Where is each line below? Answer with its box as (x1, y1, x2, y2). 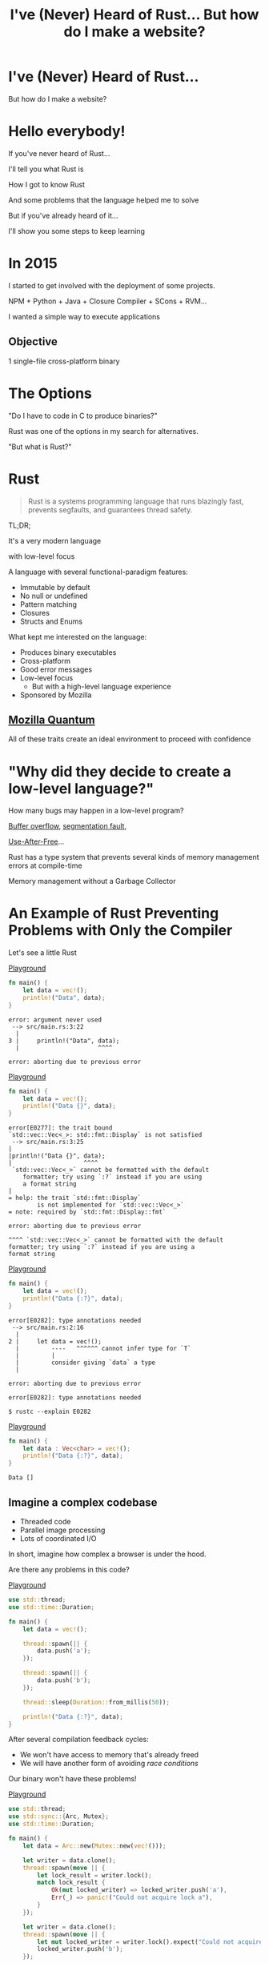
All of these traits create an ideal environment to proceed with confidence (8, 734, 251, 744)
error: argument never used (8, 1015, 102, 1024)
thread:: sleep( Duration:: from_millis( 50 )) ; (22, 1698, 171, 1706)
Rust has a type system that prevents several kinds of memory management (8, 853, 259, 862)
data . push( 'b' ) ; (37, 1676, 91, 1684)
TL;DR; (8, 520, 31, 530)
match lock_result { (37, 1879, 106, 1887)
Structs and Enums (19, 616, 82, 626)
